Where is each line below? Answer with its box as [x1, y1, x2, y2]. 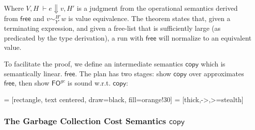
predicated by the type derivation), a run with [4, 32, 144, 43]
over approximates [189, 68, 244, 78]
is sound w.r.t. [67, 78, 111, 88]
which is [201, 58, 225, 68]
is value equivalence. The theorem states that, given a [68, 13, 230, 23]
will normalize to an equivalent [159, 32, 252, 43]
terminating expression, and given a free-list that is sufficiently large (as [4, 23, 221, 33]
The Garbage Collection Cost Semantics [4, 115, 166, 127]
